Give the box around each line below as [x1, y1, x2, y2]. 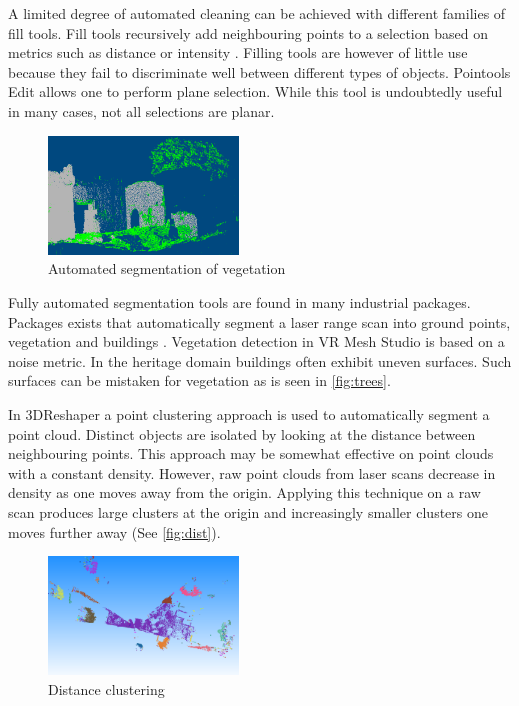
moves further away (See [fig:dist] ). [8, 521, 221, 542]
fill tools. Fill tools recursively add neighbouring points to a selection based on [8, 22, 488, 43]
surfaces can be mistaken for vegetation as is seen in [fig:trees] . [8, 370, 391, 391]
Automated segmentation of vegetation [48, 258, 286, 279]
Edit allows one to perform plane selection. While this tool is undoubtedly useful [8, 81, 503, 102]
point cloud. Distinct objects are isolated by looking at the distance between [8, 423, 476, 444]
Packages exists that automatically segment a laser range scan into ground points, [8, 311, 511, 332]
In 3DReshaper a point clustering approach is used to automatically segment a [8, 403, 490, 424]
